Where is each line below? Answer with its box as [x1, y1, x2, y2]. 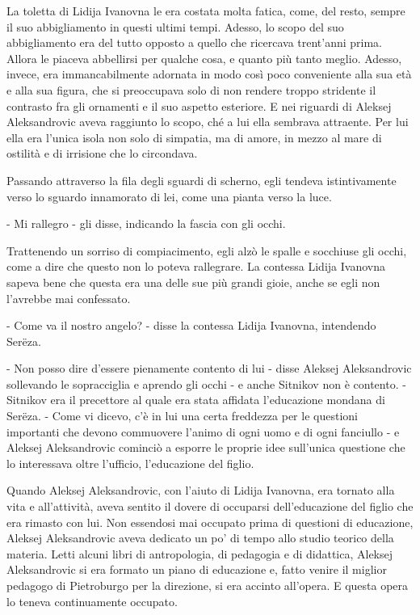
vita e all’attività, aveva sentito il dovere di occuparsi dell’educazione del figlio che [6, 498, 414, 515]
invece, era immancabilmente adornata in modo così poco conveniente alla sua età [6, 65, 412, 82]
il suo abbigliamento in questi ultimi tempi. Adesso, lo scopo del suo [6, 18, 344, 35]
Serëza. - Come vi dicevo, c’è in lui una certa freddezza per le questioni [6, 407, 358, 424]
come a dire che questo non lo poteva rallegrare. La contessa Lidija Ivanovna [6, 258, 385, 275]
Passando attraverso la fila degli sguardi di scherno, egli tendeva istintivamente [6, 171, 397, 188]
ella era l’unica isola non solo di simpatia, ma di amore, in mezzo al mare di [6, 128, 382, 145]
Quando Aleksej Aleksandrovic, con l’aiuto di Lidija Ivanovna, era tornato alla [6, 482, 395, 499]
